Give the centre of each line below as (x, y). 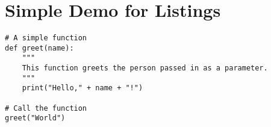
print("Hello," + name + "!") (83, 88)
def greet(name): (39, 48)
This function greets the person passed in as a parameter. (145, 68)
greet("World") (35, 118)
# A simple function (46, 38)
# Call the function (46, 108)
